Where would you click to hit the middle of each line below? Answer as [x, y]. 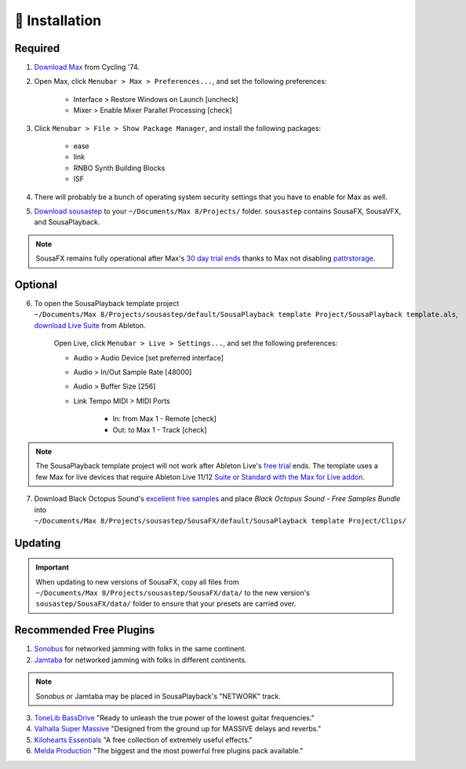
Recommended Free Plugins [85, 631]
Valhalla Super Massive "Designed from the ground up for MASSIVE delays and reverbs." [178, 729]
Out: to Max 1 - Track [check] [160, 430]
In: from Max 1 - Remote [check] [165, 419]
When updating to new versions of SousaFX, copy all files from [137, 581]
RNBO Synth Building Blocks [119, 168]
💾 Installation [58, 20]
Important [53, 567]
